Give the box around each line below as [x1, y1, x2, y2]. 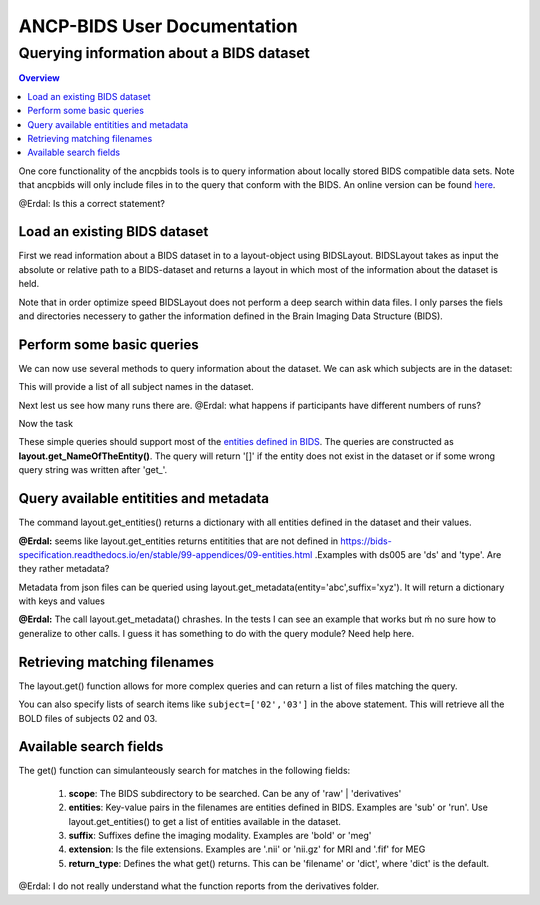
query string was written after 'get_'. [18, 464, 168, 476]
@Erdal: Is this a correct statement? [18, 197, 165, 209]
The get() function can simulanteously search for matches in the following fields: [18, 765, 351, 777]
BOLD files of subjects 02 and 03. [18, 712, 158, 724]
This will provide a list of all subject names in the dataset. [18, 381, 254, 393]
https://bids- [340, 535, 392, 547]
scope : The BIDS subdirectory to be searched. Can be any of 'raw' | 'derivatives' [68, 787, 402, 799]
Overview [18, 72, 60, 84]
